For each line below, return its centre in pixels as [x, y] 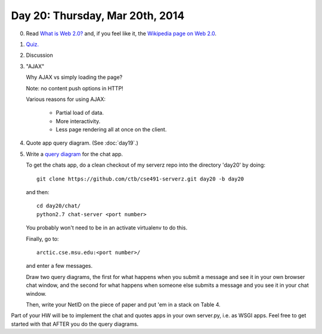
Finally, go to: [42, 238]
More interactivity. [78, 121]
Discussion [39, 55]
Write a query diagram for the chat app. [75, 154]
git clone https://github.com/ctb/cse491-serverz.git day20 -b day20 [140, 179]
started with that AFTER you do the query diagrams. [75, 324]
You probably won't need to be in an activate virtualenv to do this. [107, 228]
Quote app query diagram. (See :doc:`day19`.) [82, 143]
